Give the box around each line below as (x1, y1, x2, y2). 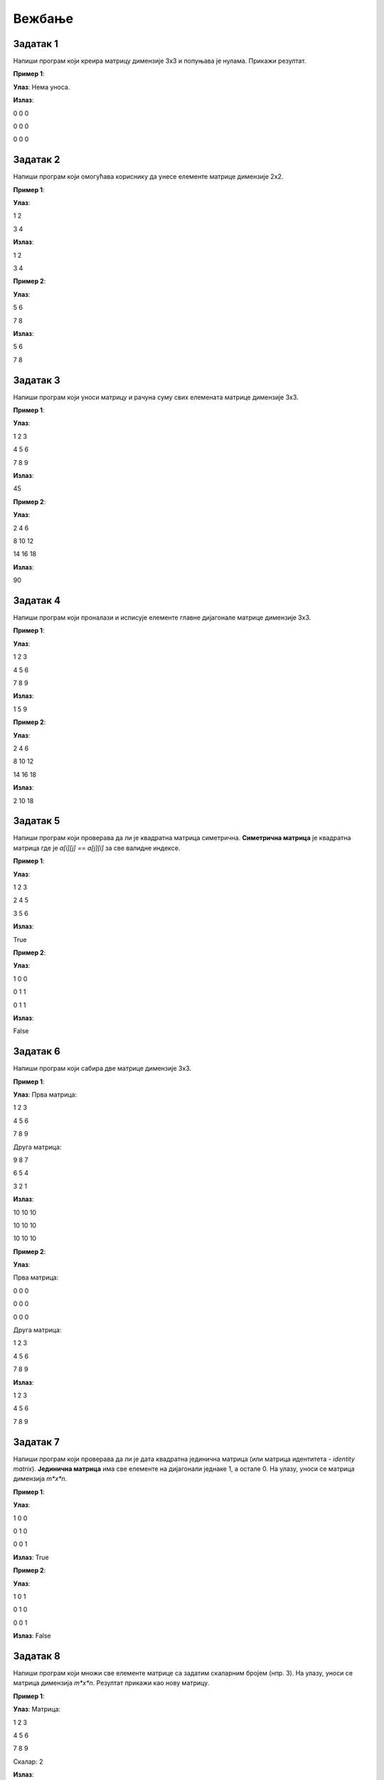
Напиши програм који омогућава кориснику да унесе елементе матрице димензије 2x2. (13, 172, 284, 181)
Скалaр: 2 (13, 1757, 43, 1766)
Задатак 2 (13, 154, 60, 166)
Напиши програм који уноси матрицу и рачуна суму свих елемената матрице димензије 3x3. (13, 392, 299, 402)
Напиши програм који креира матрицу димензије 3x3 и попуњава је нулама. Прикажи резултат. (13, 57, 306, 66)
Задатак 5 (13, 815, 60, 827)
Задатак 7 (13, 1435, 60, 1448)
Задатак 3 (13, 374, 60, 386)
